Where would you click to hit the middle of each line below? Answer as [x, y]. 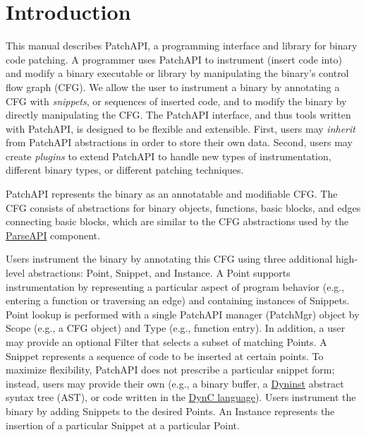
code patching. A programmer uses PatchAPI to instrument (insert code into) [174, 59]
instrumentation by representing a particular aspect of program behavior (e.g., [175, 286]
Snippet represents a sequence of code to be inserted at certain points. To [165, 355]
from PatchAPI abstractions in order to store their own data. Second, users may [179, 142]
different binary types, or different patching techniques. [125, 170]
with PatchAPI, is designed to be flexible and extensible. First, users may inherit [181, 128]
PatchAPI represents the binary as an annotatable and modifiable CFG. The [172, 194]
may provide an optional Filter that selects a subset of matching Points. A [166, 342]
